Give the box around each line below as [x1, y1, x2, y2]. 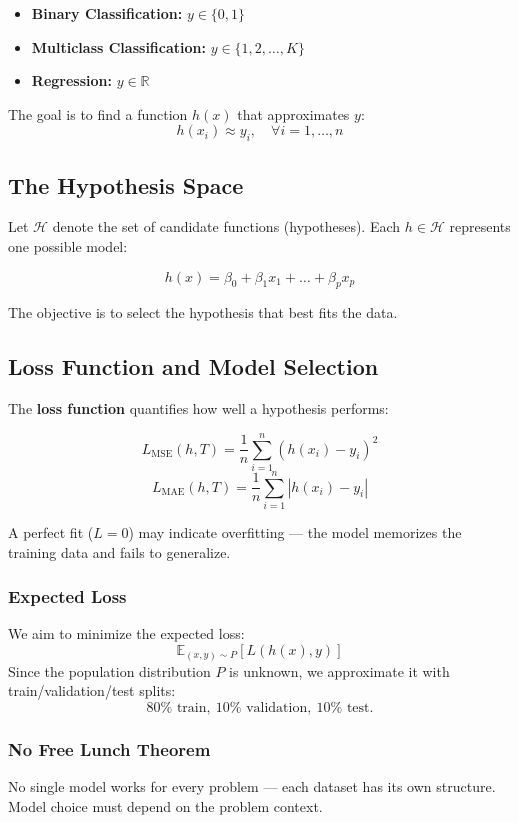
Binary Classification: [31, 3, 183, 23]
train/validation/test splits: [8, 680, 176, 701]
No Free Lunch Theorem [8, 736, 211, 761]
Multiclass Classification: [31, 36, 206, 57]
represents [449, 216, 511, 237]
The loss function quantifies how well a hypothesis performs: [8, 398, 389, 419]
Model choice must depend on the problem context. [8, 795, 323, 816]
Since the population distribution [8, 660, 211, 681]
